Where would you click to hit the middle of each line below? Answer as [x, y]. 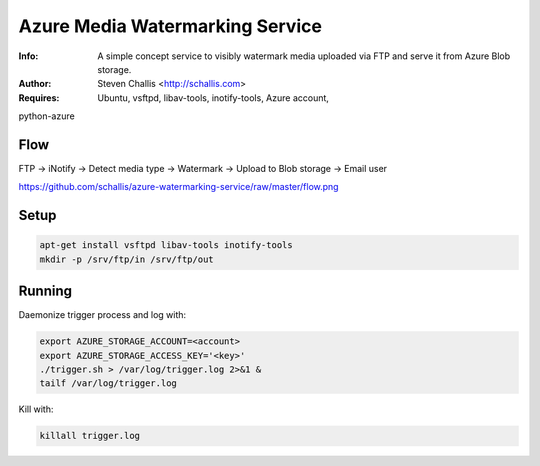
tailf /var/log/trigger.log [108, 383]
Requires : [39, 97]
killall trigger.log [89, 436]
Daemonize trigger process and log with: [102, 315]
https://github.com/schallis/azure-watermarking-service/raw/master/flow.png [178, 187]
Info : [28, 56]
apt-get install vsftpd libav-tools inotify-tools [166, 245]
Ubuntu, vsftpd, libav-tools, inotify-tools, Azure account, [213, 97]
